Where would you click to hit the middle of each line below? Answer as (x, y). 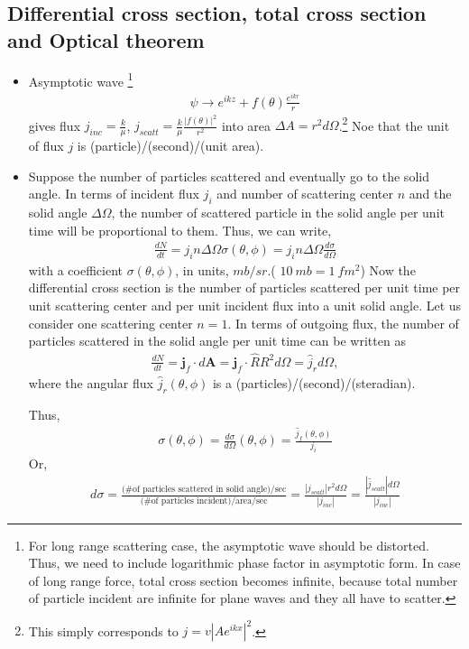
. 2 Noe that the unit (394, 124)
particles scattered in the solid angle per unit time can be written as (217, 341)
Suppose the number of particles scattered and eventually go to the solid (229, 176)
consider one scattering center (110, 323)
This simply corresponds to (103, 630)
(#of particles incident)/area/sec (204, 501)
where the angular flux (91, 382)
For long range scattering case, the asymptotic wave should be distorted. (229, 545)
